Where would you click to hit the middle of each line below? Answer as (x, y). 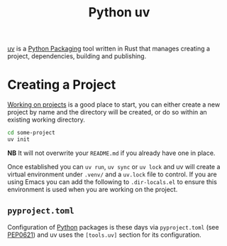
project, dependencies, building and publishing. (77, 56)
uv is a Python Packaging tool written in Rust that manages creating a (109, 49)
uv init (19, 139)
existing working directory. (46, 120)
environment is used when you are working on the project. (93, 189)
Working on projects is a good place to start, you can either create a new (114, 105)
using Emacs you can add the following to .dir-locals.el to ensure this (112, 181)
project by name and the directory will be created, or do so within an (107, 112)
